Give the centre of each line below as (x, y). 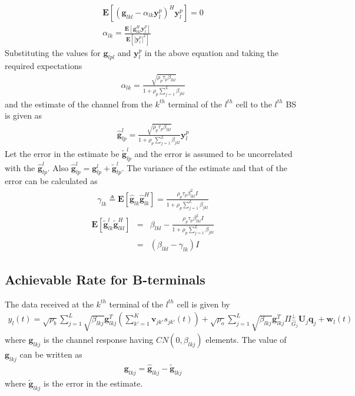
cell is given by (203, 304)
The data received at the (49, 304)
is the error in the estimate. (93, 383)
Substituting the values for (53, 52)
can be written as (51, 354)
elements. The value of (246, 340)
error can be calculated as (51, 181)
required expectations (44, 66)
